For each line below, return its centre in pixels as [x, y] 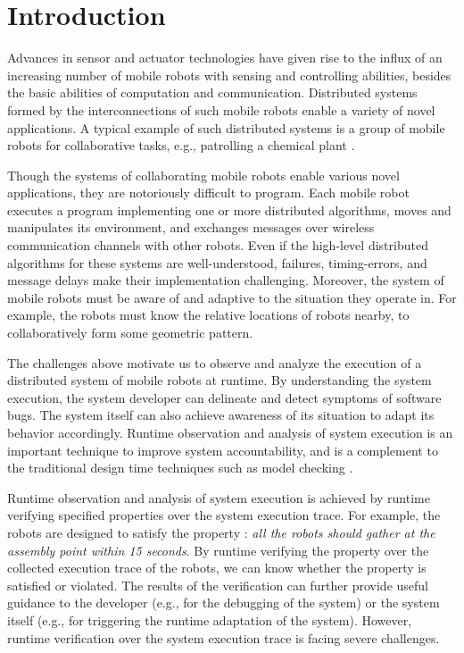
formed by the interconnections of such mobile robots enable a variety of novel [221, 109]
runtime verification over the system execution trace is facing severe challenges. [224, 637]
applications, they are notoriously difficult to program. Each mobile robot [208, 193]
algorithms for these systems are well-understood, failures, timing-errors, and [217, 262]
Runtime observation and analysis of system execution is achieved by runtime [219, 497]
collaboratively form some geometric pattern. [130, 333]
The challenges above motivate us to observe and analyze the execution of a [215, 362]
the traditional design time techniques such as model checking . [180, 468]
